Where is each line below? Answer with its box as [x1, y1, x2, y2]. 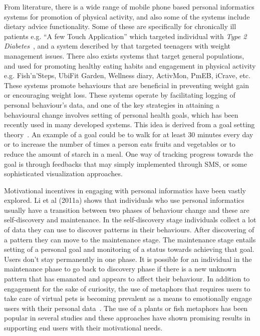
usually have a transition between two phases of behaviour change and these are [4, 204, 249, 215]
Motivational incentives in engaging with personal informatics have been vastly [4, 185, 246, 195]
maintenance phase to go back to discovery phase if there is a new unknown [4, 263, 236, 274]
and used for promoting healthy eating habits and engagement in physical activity [4, 60, 256, 71]
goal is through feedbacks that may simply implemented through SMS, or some [4, 158, 247, 169]
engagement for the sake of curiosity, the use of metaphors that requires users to [4, 283, 250, 293]
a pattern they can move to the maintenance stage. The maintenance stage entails [4, 234, 256, 244]
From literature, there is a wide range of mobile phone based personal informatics [4, 2, 254, 12]
